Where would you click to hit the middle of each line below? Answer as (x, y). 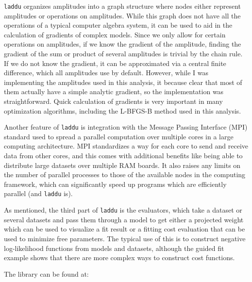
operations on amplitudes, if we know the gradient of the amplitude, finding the (123, 44)
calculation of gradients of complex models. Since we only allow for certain (115, 34)
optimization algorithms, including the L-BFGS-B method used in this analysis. (123, 110)
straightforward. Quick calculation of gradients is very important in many (113, 101)
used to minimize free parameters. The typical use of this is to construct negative (125, 238)
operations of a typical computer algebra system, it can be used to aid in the (118, 25)
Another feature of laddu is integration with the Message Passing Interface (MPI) (126, 127)
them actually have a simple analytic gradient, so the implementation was (114, 91)
